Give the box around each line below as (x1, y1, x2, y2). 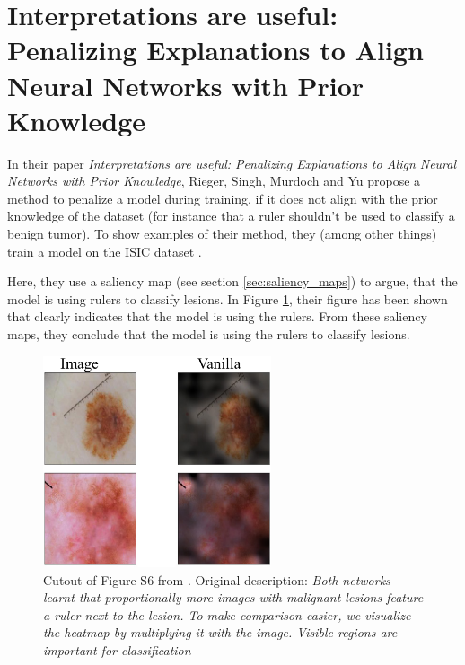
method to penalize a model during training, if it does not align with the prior (7, 188, 438, 207)
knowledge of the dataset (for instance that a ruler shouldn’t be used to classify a (7, 206, 455, 225)
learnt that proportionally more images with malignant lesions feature (43, 588, 424, 607)
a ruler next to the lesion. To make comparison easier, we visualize (43, 605, 411, 624)
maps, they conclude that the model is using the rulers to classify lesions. (7, 325, 410, 344)
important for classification (43, 641, 191, 660)
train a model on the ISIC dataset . (7, 241, 202, 260)
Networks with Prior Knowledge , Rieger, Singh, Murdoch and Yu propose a (7, 171, 421, 190)
